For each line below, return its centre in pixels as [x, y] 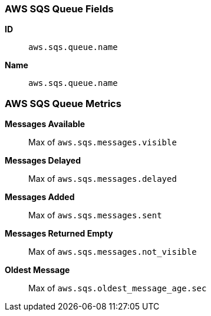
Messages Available [45, 124]
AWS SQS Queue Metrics [63, 103]
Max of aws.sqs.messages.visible [103, 142]
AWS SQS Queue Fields [59, 9]
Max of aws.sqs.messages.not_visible [113, 252]
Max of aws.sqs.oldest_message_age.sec [118, 288]
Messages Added [40, 197]
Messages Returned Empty [59, 234]
